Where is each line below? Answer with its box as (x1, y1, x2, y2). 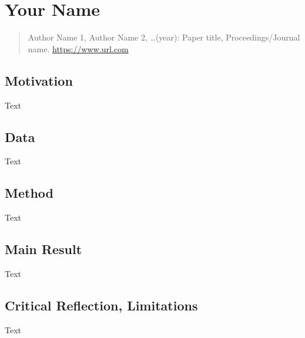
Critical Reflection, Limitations (5, 296, 198, 314)
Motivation (5, 71, 73, 89)
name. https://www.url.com (28, 42, 129, 55)
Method (5, 184, 53, 202)
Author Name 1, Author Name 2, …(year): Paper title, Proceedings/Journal (28, 31, 300, 43)
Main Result (5, 240, 82, 258)
